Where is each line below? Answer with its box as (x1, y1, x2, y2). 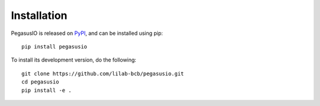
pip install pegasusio (21, 43, 88, 50)
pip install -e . (21, 86, 72, 94)
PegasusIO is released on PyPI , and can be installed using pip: (11, 30, 163, 37)
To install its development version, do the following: (11, 56, 136, 63)
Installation (11, 9, 68, 22)
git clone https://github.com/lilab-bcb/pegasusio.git (21, 70, 184, 77)
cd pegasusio (21, 79, 59, 85)
